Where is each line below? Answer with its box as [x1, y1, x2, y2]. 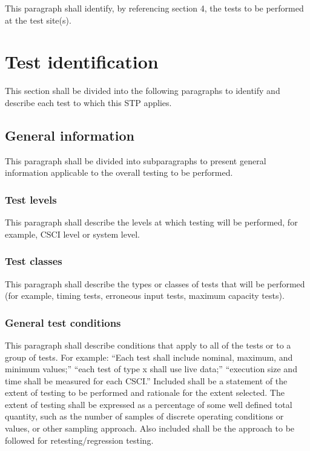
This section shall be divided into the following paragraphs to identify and [5, 84, 280, 97]
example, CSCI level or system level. [5, 227, 140, 240]
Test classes [5, 253, 62, 269]
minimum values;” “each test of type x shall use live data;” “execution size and [5, 362, 297, 375]
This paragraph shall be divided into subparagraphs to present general [5, 154, 266, 167]
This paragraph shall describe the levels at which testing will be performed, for [5, 216, 298, 229]
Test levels [5, 192, 57, 207]
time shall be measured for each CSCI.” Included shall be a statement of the [5, 374, 288, 387]
